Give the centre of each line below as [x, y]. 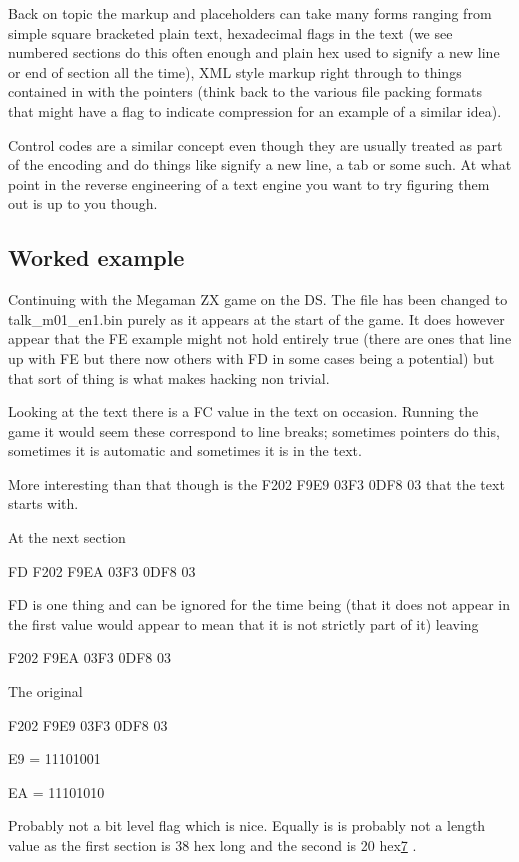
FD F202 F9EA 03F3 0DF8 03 [102, 570]
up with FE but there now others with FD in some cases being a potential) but [251, 357]
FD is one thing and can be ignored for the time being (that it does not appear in [259, 604]
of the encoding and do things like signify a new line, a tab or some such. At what [260, 164]
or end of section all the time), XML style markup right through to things [235, 71]
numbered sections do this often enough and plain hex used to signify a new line [254, 52]
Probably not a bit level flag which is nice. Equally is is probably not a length [247, 825]
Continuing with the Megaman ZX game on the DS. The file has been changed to [258, 299]
